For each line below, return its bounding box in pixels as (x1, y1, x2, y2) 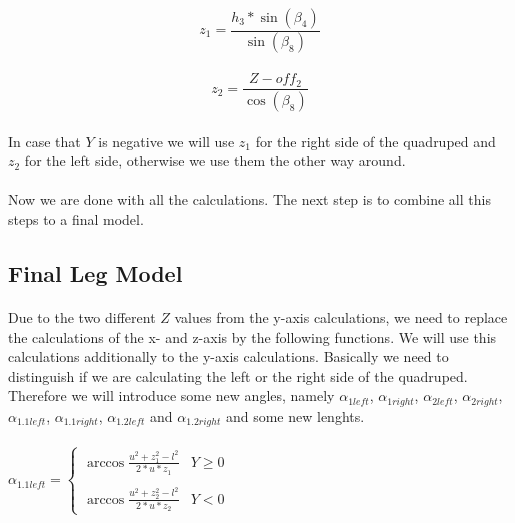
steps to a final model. (8, 208, 144, 229)
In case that (8, 130, 81, 151)
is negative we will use (98, 130, 235, 151)
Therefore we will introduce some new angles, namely (8, 385, 335, 406)
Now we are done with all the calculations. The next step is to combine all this (8, 189, 491, 210)
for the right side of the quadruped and (255, 130, 496, 151)
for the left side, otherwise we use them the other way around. (24, 150, 406, 171)
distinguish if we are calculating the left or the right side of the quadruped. (8, 365, 468, 386)
